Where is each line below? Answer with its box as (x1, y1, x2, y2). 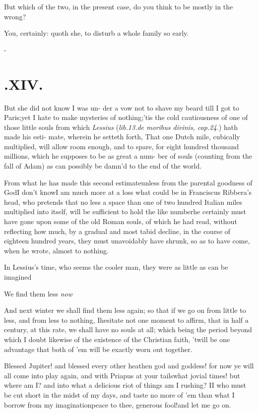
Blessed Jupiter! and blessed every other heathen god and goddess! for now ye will (4, 360, 254, 371)
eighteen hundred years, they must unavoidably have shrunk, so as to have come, (4, 236, 250, 246)
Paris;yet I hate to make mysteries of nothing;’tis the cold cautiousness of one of (4, 112, 248, 122)
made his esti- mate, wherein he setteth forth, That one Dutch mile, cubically (4, 131, 240, 142)
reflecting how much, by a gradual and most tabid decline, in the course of (4, 226, 231, 236)
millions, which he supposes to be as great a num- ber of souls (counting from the (4, 151, 252, 161)
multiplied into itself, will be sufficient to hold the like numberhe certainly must (4, 206, 246, 217)
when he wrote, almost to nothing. (4, 245, 109, 255)
